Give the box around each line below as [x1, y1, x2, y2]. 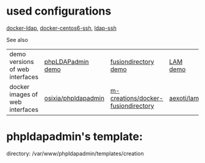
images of [9, 90, 38, 99]
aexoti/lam [169, 94, 200, 102]
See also [6, 36, 29, 43]
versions [9, 57, 34, 66]
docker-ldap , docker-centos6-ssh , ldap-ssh [6, 24, 117, 32]
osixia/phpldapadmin [44, 94, 105, 102]
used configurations [6, 4, 112, 18]
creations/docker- [110, 94, 164, 102]
